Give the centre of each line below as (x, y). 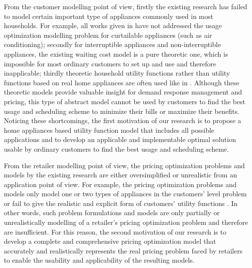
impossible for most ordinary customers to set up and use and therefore (110, 63)
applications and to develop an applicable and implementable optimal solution (120, 139)
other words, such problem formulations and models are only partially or (112, 213)
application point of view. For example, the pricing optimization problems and (120, 184)
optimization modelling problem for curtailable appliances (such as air (108, 35)
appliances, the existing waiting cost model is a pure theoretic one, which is (116, 54)
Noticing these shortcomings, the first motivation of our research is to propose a (123, 120)
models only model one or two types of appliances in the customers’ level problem (125, 194)
